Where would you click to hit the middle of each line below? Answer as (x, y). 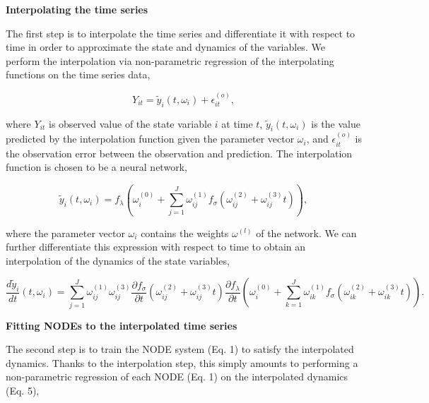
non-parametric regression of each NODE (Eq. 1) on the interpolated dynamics (177, 377)
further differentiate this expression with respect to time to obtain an (156, 247)
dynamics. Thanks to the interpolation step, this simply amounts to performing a (182, 362)
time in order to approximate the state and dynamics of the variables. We (165, 47)
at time (237, 123)
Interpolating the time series (77, 9)
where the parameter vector (65, 233)
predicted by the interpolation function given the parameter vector (150, 139)
